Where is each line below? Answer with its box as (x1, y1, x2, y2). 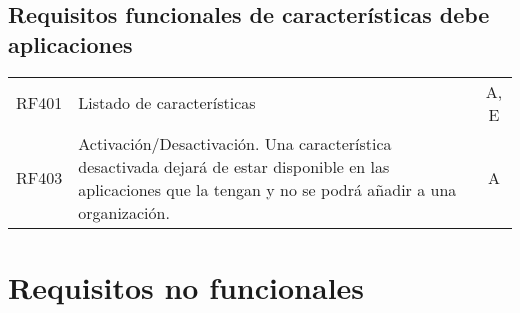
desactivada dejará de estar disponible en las (78, 154, 390, 178)
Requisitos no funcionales (8, 266, 365, 307)
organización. (78, 200, 170, 224)
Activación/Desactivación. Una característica (78, 131, 392, 155)
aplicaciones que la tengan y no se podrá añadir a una (78, 177, 457, 201)
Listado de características (78, 91, 256, 115)
